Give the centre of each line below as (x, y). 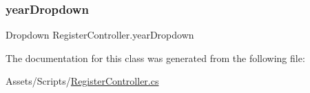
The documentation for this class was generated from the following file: (155, 58)
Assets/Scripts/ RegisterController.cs (82, 81)
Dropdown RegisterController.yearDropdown (100, 35)
